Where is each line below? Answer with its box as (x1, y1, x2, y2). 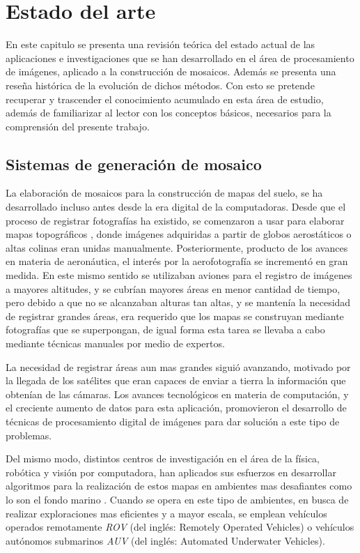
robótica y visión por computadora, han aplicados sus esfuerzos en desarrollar (6, 464, 336, 479)
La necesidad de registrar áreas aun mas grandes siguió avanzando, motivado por (6, 359, 351, 374)
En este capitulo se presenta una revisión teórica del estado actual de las (6, 37, 315, 52)
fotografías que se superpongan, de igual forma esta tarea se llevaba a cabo (6, 322, 325, 337)
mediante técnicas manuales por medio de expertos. (6, 336, 225, 351)
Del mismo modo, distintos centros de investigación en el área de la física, (6, 451, 320, 466)
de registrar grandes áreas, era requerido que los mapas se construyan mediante (6, 308, 344, 323)
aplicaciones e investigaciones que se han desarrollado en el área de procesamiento (6, 50, 354, 65)
